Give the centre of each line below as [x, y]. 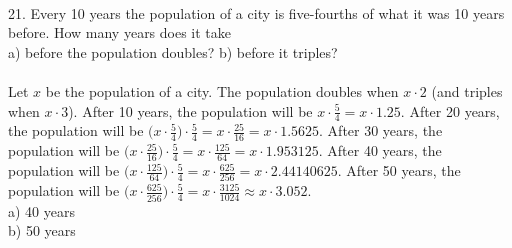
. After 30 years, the [381, 130]
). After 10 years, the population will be [190, 110]
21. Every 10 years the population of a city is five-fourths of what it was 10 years [256, 12]
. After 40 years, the [380, 150]
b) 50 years [42, 230]
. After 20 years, [450, 110]
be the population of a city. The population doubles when [222, 90]
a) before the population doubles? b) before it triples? [173, 51]
